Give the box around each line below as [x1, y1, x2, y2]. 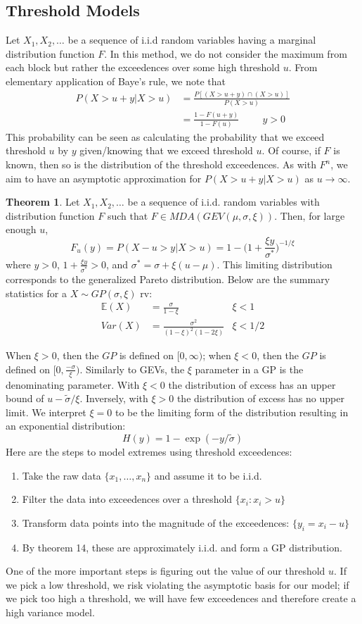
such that [107, 208, 148, 223]
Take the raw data [22, 468, 101, 482]
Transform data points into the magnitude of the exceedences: [22, 515, 290, 530]
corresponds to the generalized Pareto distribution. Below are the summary [6, 272, 330, 287]
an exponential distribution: [6, 418, 126, 433]
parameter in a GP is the [195, 361, 304, 376]
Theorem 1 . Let [6, 194, 80, 209]
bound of [6, 391, 44, 406]
